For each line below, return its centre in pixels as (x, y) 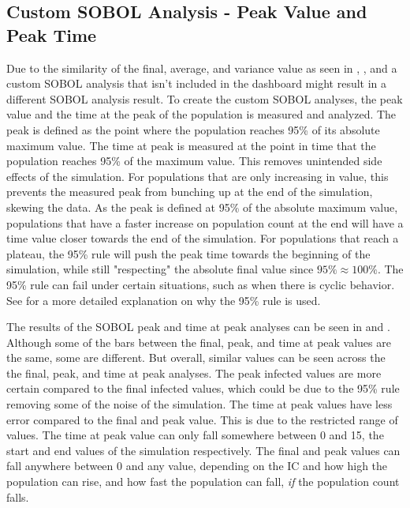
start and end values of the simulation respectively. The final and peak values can (203, 450)
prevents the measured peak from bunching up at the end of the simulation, (190, 192)
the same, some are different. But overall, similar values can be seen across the (196, 357)
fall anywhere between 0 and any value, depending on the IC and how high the (197, 466)
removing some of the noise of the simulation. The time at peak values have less (199, 404)
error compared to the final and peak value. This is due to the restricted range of (202, 419)
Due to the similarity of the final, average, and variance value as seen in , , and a (202, 68)
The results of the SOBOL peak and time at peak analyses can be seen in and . (198, 327)
